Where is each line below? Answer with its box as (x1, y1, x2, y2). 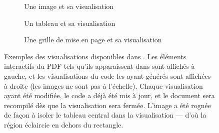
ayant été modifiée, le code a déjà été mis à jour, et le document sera (4, 90, 215, 101)
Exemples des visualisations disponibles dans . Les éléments (4, 51, 186, 61)
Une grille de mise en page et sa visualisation (24, 34, 162, 45)
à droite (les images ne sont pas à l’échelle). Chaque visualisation (4, 80, 203, 91)
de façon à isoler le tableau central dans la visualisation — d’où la (4, 110, 206, 120)
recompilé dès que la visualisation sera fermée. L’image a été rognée (4, 100, 211, 110)
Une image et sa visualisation (24, 1, 114, 11)
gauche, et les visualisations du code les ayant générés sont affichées (4, 70, 211, 81)
